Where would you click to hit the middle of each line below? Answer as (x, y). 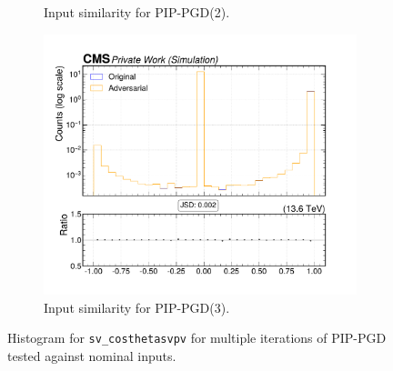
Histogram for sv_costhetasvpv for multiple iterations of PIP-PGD (197, 338)
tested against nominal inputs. (92, 355)
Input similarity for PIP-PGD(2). (137, 12)
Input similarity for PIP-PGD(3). (137, 307)
